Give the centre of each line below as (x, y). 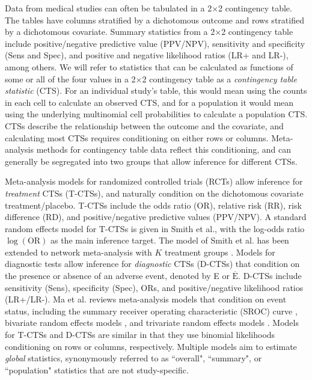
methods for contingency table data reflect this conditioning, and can (164, 149)
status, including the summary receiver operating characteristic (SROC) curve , (151, 311)
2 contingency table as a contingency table (219, 78)
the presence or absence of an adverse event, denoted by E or (117, 276)
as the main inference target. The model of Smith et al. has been (170, 240)
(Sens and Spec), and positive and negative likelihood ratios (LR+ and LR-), (147, 55)
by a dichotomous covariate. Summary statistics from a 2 (110, 32)
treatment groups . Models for (220, 252)
